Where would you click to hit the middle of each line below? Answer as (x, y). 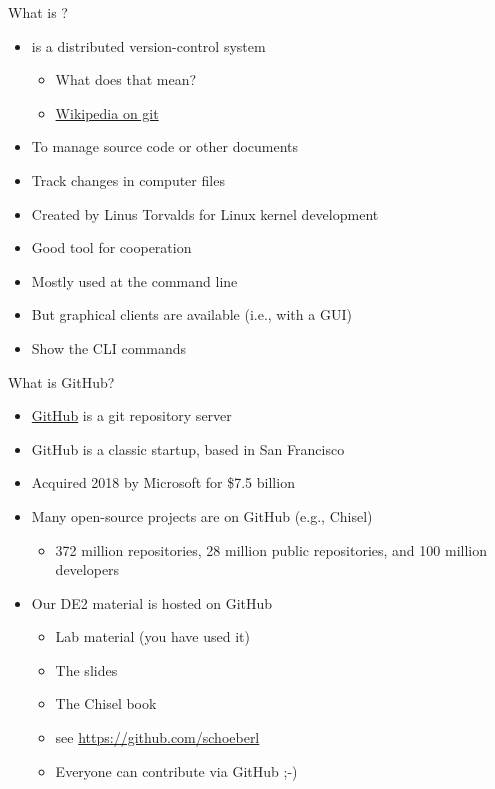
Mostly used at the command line (134, 280)
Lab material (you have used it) (152, 636)
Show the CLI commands (109, 347)
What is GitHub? (61, 381)
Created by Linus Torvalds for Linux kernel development (205, 213)
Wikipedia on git (107, 112)
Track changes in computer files (128, 179)
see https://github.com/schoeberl (157, 737)
